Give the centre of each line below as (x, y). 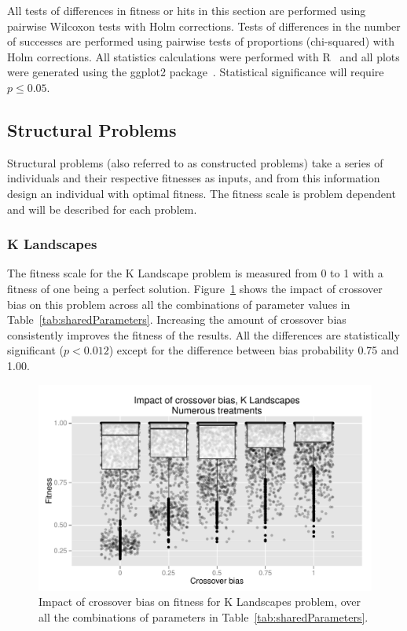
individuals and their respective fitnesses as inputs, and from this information (194, 178)
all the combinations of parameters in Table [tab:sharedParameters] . (203, 616)
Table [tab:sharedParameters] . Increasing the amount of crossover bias (177, 319)
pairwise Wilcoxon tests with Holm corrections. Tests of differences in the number (204, 26)
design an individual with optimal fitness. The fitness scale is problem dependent (202, 193)
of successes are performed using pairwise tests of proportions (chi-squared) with (201, 41)
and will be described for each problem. (102, 209)
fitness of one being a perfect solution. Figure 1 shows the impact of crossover (195, 288)
